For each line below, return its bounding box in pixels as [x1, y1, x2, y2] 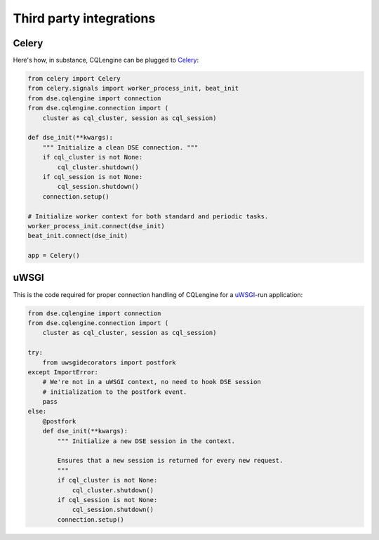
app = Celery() [27, 251, 80, 260]
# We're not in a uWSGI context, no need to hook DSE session [42, 378, 261, 386]
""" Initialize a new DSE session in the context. [57, 437, 235, 445]
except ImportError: [27, 368, 98, 376]
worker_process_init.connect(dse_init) [27, 222, 165, 230]
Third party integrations [13, 11, 156, 26]
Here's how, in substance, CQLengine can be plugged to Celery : [13, 56, 199, 65]
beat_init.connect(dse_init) [27, 232, 128, 240]
